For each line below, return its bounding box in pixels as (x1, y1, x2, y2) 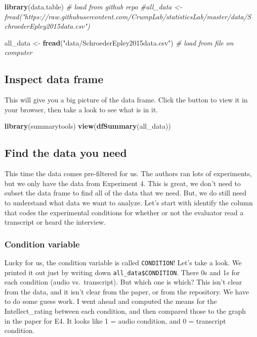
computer (4, 47, 32, 57)
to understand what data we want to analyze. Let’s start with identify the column (4, 197, 253, 207)
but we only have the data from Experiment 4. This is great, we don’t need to (4, 178, 241, 188)
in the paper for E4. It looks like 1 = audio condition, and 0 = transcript (4, 315, 226, 326)
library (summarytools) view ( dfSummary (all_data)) (4, 121, 171, 131)
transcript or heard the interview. (4, 217, 106, 227)
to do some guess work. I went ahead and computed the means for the (4, 296, 217, 306)
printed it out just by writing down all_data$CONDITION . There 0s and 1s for (4, 267, 240, 277)
